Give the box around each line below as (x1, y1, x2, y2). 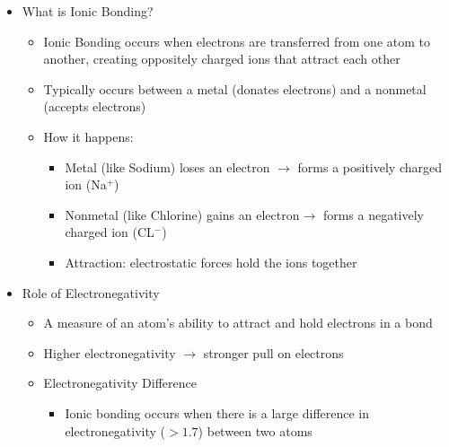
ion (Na (65, 175, 107, 194)
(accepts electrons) (43, 97, 146, 116)
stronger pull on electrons (203, 343, 344, 362)
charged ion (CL (65, 223, 154, 241)
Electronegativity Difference (43, 373, 198, 392)
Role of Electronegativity (22, 283, 160, 302)
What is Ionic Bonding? (22, 2, 154, 20)
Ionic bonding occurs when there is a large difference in (65, 403, 370, 422)
